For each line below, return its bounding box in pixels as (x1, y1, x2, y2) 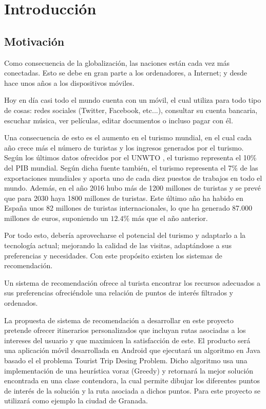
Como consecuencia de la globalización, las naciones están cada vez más (4, 57, 230, 68)
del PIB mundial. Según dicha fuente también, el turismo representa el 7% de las (4, 162, 258, 173)
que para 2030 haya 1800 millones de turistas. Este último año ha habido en (4, 192, 243, 203)
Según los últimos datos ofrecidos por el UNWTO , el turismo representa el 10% (4, 152, 257, 163)
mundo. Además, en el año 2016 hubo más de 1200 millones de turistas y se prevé (4, 182, 261, 193)
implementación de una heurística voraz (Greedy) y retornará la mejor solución (4, 365, 254, 376)
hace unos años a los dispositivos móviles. (4, 77, 135, 88)
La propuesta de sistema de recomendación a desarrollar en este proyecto (4, 314, 234, 325)
